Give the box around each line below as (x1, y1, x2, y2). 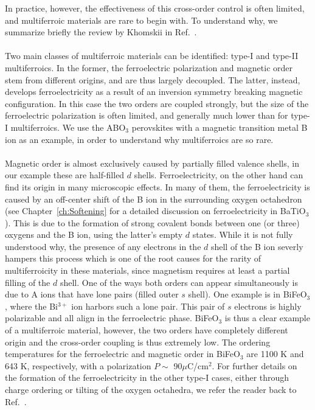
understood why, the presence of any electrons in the (5, 240, 201, 252)
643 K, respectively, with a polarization (5, 359, 151, 372)
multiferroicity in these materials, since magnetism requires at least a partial (5, 264, 290, 277)
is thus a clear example (224, 311, 310, 324)
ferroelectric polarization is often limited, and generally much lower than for (5, 109, 288, 122)
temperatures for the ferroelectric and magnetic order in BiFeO (5, 347, 240, 360)
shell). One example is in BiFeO (188, 288, 307, 301)
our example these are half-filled (5, 169, 125, 181)
